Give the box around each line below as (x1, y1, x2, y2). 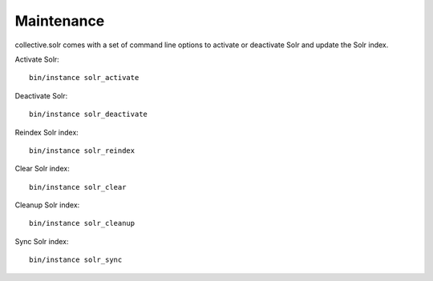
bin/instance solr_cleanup (29, 219, 136, 228)
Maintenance (14, 12, 105, 30)
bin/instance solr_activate (29, 73, 140, 82)
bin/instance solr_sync (29, 255, 123, 264)
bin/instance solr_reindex (29, 146, 136, 155)
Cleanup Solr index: (14, 200, 80, 210)
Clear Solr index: (14, 164, 70, 174)
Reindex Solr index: (14, 127, 79, 137)
